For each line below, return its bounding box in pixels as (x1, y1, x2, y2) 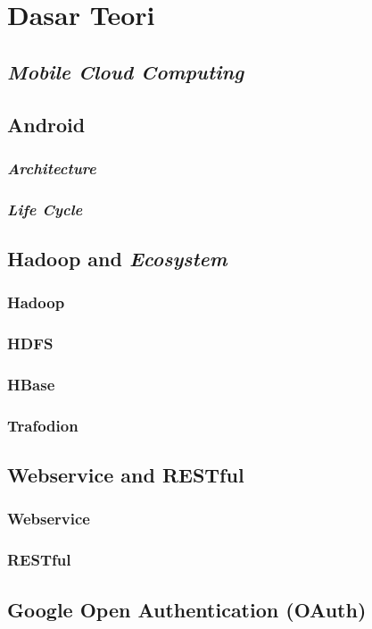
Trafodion (7, 414, 79, 436)
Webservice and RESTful (7, 461, 244, 489)
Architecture (7, 156, 96, 179)
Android (7, 110, 86, 138)
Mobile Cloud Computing (7, 57, 244, 85)
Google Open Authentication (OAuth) (7, 595, 367, 623)
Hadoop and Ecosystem (7, 245, 227, 273)
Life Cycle (7, 197, 83, 220)
